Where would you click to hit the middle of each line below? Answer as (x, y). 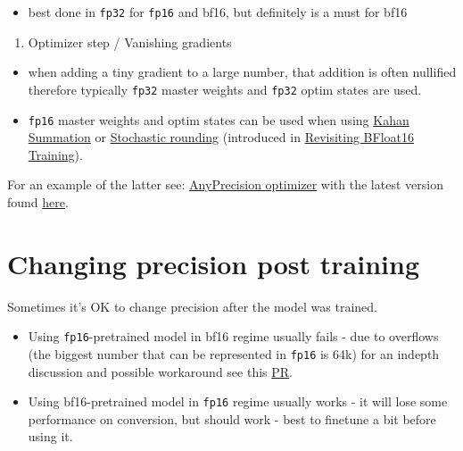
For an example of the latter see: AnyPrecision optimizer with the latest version (225, 184)
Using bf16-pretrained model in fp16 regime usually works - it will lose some (238, 401)
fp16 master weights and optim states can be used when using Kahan (219, 119)
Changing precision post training (214, 263)
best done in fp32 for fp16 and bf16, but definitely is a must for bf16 (218, 12)
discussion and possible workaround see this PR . (160, 371)
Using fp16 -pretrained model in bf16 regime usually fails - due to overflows (233, 336)
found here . (38, 201)
